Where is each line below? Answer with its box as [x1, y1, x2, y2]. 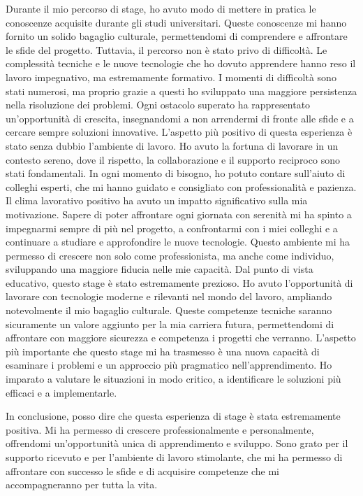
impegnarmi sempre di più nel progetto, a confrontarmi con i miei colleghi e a [6, 220, 338, 235]
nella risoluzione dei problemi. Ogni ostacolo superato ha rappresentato [6, 97, 311, 112]
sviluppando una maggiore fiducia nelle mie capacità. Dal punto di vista [6, 262, 313, 276]
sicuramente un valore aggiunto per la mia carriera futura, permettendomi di [6, 316, 334, 331]
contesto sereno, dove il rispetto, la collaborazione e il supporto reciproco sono [6, 152, 340, 166]
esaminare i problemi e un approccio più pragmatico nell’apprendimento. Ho [6, 357, 332, 372]
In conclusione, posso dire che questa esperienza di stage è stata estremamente [6, 409, 341, 423]
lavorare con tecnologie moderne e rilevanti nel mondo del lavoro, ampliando [6, 289, 332, 304]
